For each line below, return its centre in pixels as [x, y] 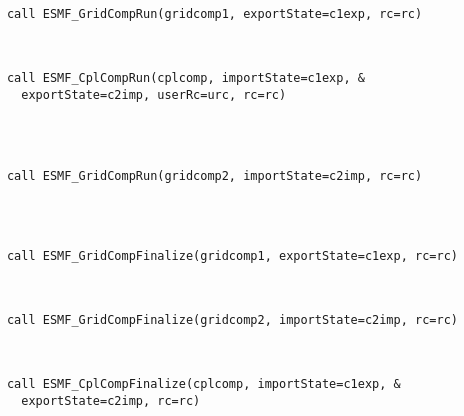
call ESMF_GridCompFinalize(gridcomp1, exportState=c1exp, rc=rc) [232, 256]
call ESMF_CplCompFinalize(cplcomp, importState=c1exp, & [203, 384]
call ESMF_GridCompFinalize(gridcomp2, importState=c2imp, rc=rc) [232, 320]
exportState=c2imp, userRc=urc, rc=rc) [154, 94]
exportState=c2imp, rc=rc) [111, 400]
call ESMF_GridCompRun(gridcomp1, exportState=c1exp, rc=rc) [214, 14]
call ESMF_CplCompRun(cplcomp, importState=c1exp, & [185, 78]
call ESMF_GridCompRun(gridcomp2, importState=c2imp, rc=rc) [214, 175]
